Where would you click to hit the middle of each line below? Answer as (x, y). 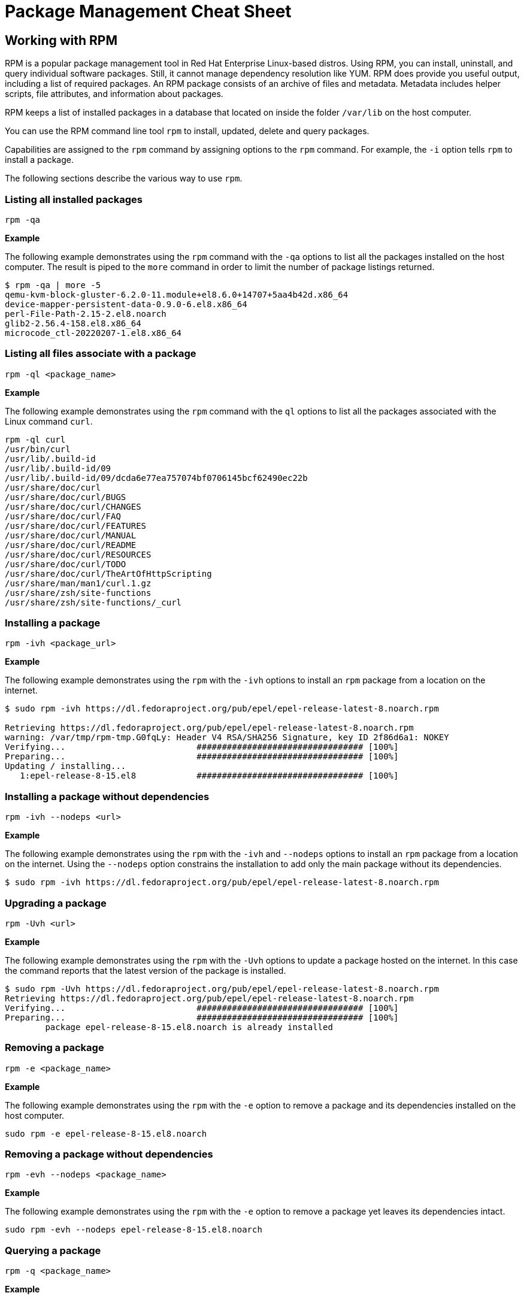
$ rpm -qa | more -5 (53, 285)
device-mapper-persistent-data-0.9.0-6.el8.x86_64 (126, 304)
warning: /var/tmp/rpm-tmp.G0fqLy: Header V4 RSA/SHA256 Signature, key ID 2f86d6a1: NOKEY (227, 738)
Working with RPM (61, 40)
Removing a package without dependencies (109, 1154)
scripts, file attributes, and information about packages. (114, 94)
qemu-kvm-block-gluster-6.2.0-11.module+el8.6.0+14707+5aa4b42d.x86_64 (177, 294)
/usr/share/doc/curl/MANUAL (71, 535)
